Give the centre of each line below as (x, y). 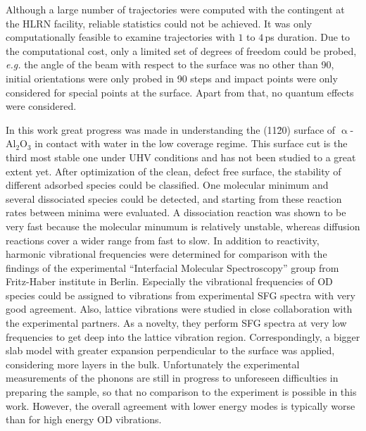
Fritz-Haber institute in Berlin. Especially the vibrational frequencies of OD (169, 281)
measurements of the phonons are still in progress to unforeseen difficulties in (172, 378)
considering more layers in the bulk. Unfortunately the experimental (153, 364)
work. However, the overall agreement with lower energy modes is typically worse (181, 405)
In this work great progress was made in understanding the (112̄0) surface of (171, 129)
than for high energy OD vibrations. (84, 419)
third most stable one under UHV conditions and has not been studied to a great (181, 157)
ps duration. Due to (308, 37)
